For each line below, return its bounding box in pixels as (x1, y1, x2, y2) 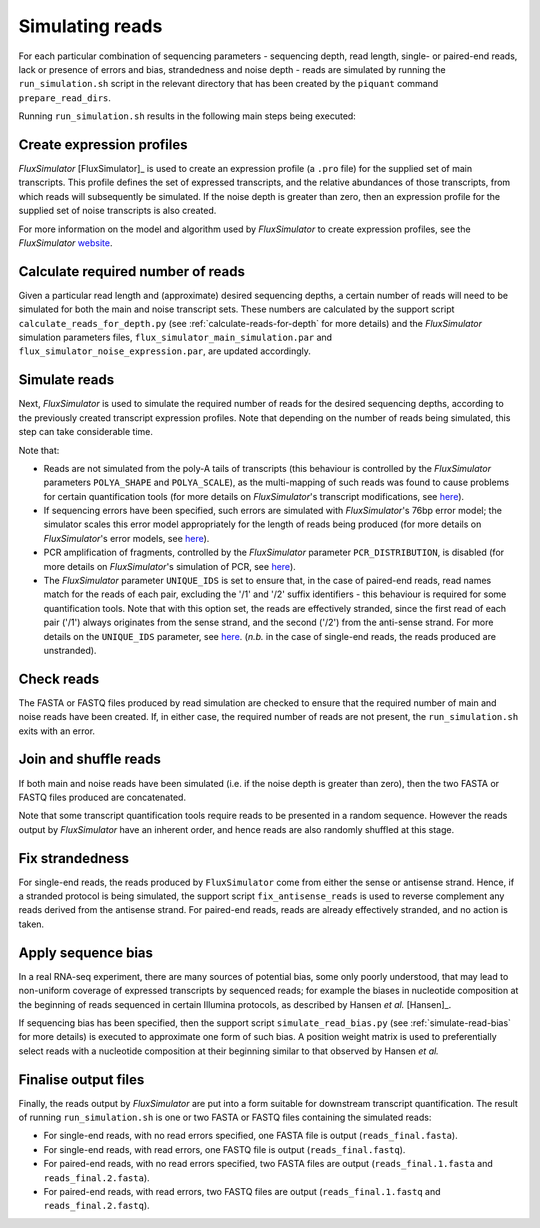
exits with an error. (18, 725, 95, 737)
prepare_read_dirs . (18, 91, 112, 104)
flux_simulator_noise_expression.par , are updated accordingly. (18, 345, 312, 357)
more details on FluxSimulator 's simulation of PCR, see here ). (43, 560, 297, 572)
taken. (18, 918, 45, 930)
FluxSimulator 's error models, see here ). (43, 532, 210, 544)
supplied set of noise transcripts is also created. (18, 205, 217, 217)
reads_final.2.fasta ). (43, 1171, 150, 1184)
